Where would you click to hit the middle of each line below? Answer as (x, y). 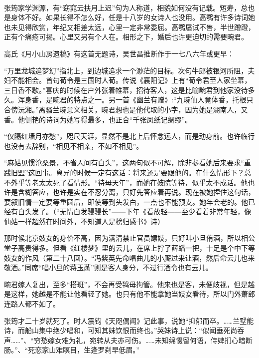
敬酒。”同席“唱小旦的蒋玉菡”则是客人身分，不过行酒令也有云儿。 (108, 267)
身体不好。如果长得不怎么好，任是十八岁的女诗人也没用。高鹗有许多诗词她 (133, 17)
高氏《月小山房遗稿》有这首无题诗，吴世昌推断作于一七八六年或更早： (119, 53)
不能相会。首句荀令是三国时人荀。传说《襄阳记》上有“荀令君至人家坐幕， (131, 80)
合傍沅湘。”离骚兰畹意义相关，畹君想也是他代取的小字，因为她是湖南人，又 (126, 109)
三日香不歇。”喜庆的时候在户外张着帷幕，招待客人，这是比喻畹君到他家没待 (126, 90)
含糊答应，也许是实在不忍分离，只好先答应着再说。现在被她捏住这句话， (136, 192)
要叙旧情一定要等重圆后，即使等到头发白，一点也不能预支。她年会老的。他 (126, 201)
